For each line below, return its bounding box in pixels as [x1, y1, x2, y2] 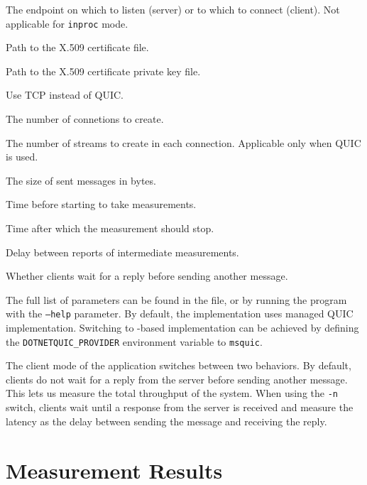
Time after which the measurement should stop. [6, 221, 214, 235]
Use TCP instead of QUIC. [6, 87, 124, 102]
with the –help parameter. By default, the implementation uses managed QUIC [6, 306, 354, 321]
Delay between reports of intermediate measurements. [6, 244, 239, 259]
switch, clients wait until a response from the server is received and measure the [6, 400, 354, 415]
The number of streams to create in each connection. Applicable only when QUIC [6, 135, 361, 150]
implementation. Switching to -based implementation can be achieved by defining [6, 320, 359, 335]
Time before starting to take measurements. [6, 197, 197, 212]
